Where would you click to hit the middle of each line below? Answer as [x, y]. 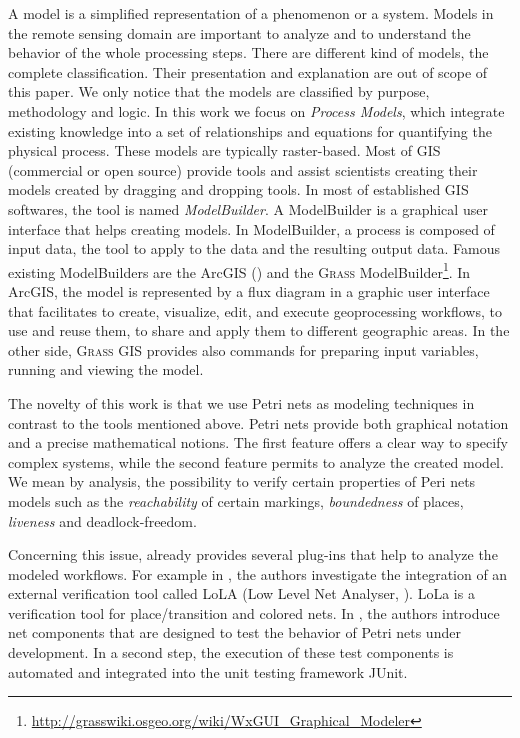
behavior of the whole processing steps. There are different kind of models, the [248, 52]
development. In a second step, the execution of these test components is [231, 652]
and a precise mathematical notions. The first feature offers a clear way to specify [258, 442]
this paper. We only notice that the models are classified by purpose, [219, 91]
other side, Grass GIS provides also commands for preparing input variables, [243, 349]
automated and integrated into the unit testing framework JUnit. [208, 671]
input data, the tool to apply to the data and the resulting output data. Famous [254, 248]
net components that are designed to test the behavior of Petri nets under [234, 632]
